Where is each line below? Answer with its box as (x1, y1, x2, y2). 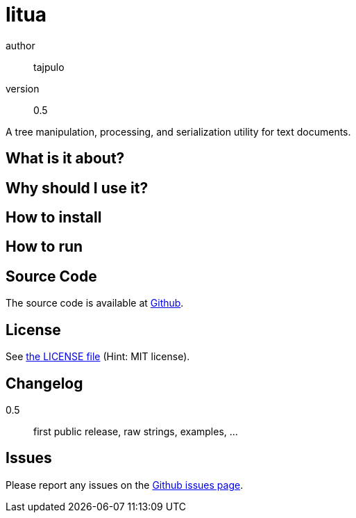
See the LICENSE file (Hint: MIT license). (6, 350, 190, 363)
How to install (6, 209, 102, 227)
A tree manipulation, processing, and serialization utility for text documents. (6, 125, 351, 138)
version (6, 82, 40, 95)
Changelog (6, 374, 83, 392)
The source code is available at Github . (6, 297, 184, 309)
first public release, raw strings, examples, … (33, 425, 238, 437)
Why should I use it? (6, 179, 149, 197)
